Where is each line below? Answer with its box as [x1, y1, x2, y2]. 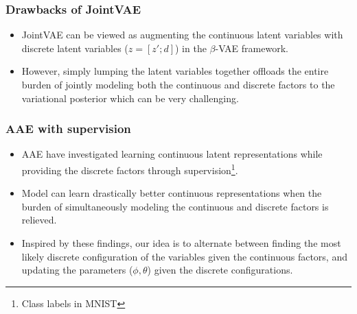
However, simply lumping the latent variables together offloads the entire [21, 64, 329, 78]
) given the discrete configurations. [147, 263, 293, 277]
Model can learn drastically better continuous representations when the [21, 186, 322, 200]
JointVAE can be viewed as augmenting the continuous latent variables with [21, 27, 343, 42]
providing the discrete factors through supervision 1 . [21, 161, 238, 177]
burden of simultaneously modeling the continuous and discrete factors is [21, 199, 329, 213]
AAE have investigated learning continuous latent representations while [21, 147, 323, 161]
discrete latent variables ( [21, 40, 128, 55]
